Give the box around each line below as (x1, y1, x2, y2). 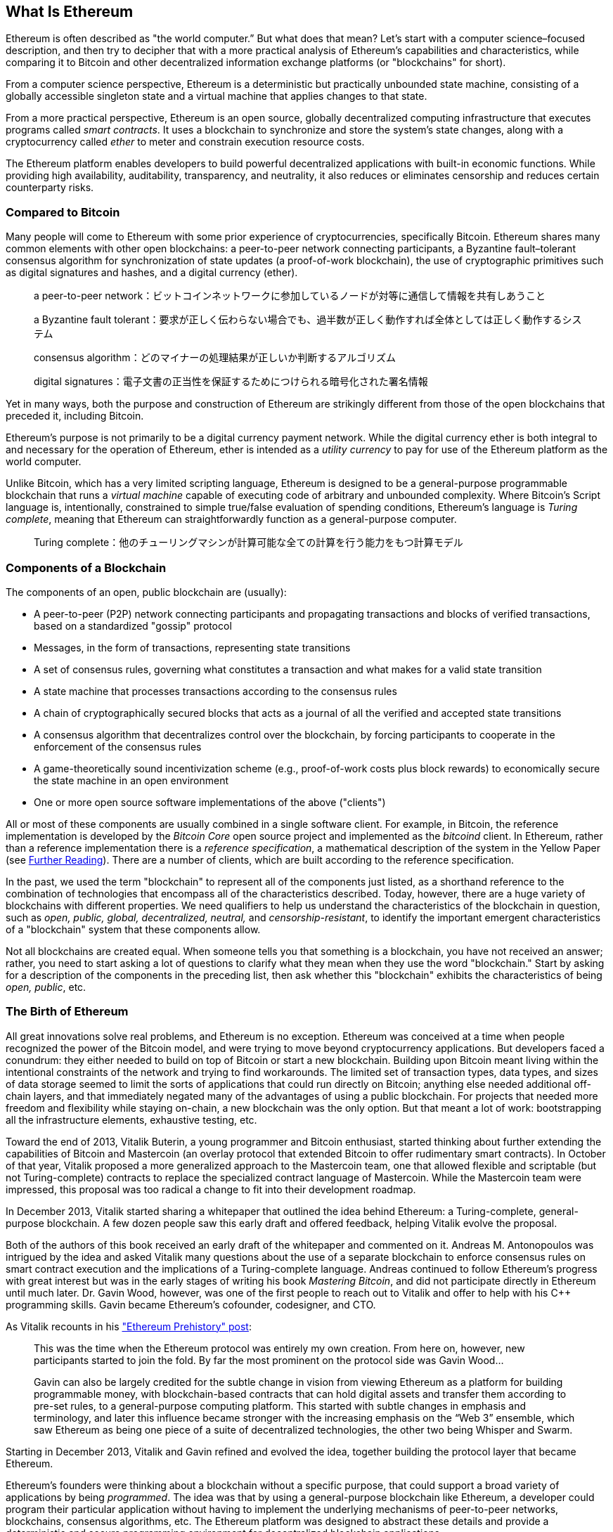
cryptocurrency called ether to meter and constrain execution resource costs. (6, 136, 365, 148)
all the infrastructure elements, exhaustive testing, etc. (6, 1113, 257, 1126)
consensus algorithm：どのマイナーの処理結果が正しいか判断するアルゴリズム (34, 351, 396, 364)
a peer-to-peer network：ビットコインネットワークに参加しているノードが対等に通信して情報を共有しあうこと (34, 290, 546, 302)
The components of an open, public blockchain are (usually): (6, 585, 287, 598)
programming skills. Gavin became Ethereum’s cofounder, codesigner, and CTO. (6, 1298, 376, 1311)
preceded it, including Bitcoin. (6, 410, 144, 422)
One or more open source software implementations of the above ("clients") (34, 796, 386, 808)
